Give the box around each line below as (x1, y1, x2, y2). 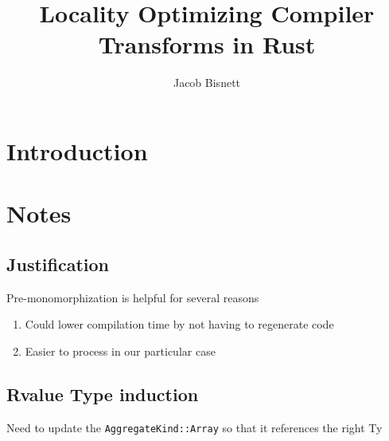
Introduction (6, 134, 148, 167)
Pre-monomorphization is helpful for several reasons (6, 289, 259, 305)
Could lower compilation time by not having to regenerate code (25, 316, 334, 333)
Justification (6, 251, 109, 276)
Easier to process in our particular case (25, 342, 216, 359)
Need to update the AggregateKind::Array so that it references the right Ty (6, 419, 383, 435)
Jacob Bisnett (173, 74, 241, 91)
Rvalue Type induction (6, 381, 199, 406)
